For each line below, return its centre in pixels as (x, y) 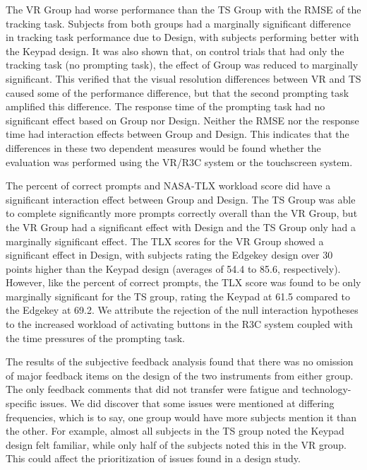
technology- (326, 389)
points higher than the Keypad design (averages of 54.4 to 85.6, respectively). (173, 268)
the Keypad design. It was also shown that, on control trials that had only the (175, 51)
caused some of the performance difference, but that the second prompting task (178, 92)
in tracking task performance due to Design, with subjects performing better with (182, 37)
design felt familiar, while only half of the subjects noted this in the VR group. (176, 444)
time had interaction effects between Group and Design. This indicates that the (178, 134)
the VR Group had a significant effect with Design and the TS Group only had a (181, 227)
